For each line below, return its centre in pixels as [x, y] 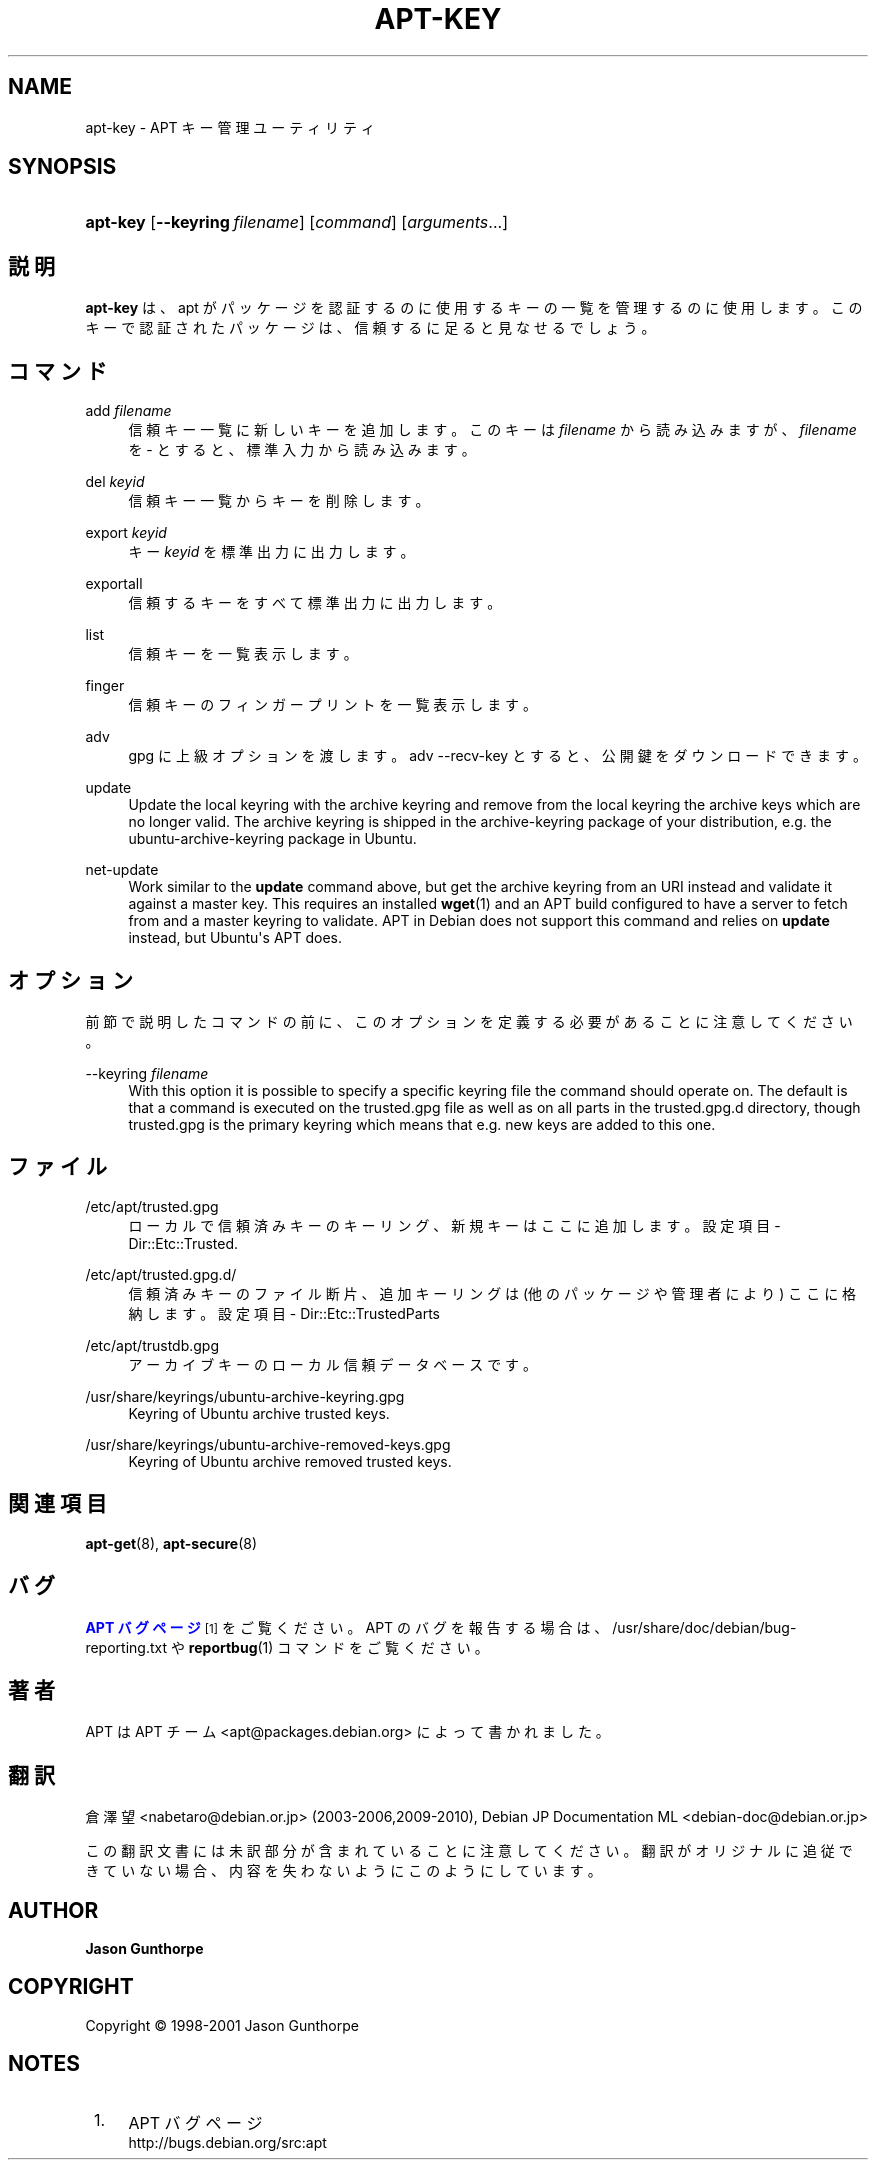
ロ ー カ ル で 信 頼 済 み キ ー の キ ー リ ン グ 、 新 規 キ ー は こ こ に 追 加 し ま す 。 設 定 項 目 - [454, 1225]
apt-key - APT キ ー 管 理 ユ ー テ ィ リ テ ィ [230, 127]
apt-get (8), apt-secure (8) [171, 1543]
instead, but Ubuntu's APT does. [235, 938]
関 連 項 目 [57, 1504]
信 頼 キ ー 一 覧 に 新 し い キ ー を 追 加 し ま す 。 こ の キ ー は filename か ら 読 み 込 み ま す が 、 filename [492, 430]
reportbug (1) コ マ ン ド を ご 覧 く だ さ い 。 [338, 1647]
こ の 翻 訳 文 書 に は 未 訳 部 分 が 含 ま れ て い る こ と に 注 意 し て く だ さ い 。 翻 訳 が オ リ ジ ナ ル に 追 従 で [469, 1851]
